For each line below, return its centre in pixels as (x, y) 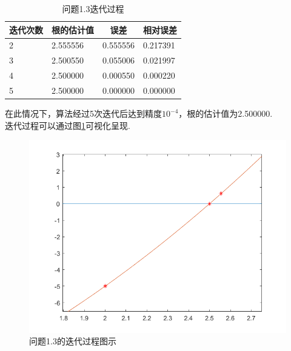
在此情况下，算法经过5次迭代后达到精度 (83, 113)
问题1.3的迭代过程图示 (73, 341)
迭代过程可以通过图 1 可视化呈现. (68, 125)
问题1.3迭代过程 (93, 8)
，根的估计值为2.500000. (226, 113)
